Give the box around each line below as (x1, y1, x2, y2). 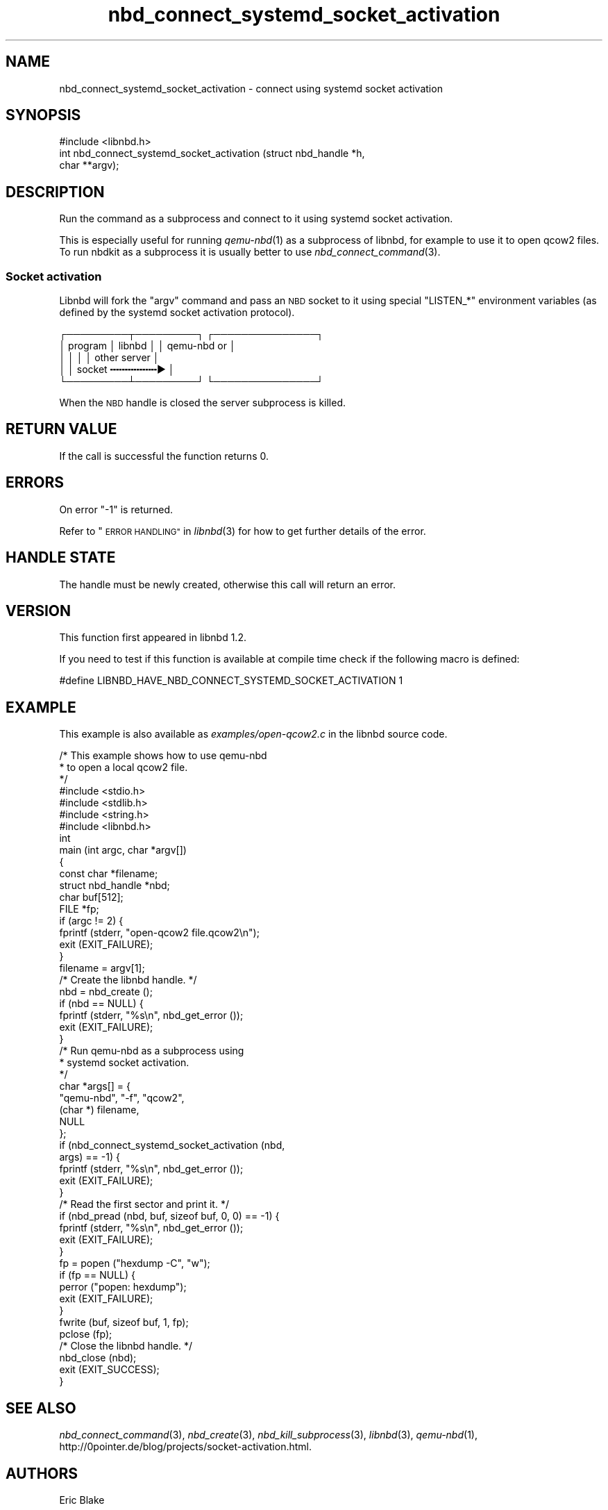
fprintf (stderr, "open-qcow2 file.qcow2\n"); (59, 927, 260, 939)
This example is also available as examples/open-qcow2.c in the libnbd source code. (59, 728, 448, 740)
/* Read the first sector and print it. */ (59, 1198, 229, 1211)
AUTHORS (6, 1464, 78, 1482)
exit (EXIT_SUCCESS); (59, 1363, 160, 1376)
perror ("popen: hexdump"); (59, 1281, 187, 1293)
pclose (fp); (59, 1328, 112, 1341)
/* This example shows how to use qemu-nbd (59, 749, 267, 762)
